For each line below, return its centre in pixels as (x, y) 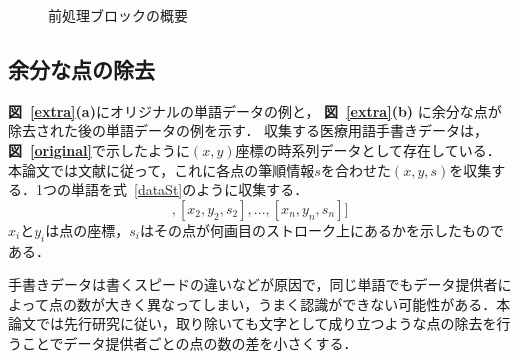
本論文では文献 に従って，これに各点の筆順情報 (161, 169)
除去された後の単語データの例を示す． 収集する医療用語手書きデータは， (248, 130)
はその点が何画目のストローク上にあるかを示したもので (321, 229)
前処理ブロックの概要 (118, 15)
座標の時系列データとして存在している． (368, 149)
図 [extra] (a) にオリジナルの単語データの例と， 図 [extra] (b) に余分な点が (255, 110)
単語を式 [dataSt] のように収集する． (189, 189)
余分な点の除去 (81, 68)
